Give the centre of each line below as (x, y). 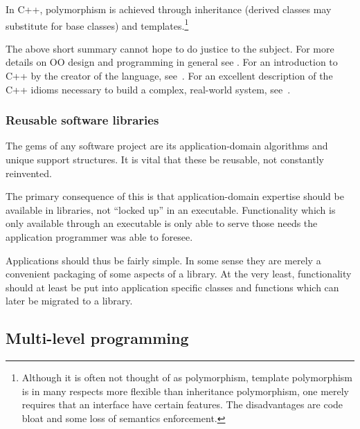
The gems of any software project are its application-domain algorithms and (167, 146)
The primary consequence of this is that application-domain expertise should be (175, 196)
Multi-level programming (97, 338)
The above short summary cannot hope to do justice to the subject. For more (170, 48)
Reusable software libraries (82, 120)
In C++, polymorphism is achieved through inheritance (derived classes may (169, 9)
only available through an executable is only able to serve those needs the (162, 223)
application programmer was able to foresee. (99, 237)
